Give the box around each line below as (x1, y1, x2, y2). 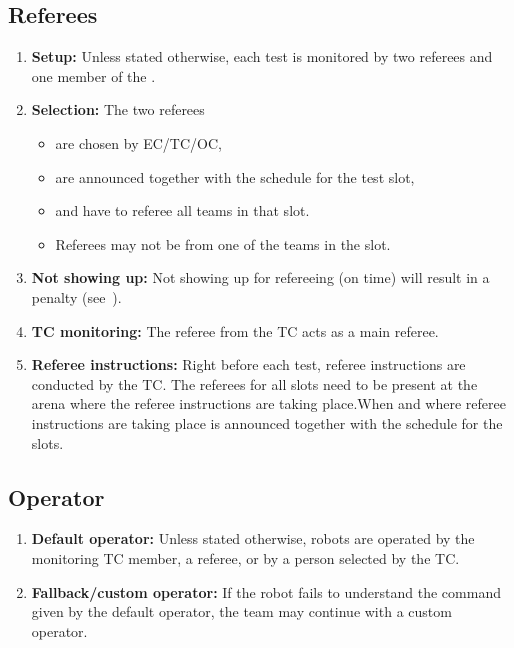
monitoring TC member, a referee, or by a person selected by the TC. (31, 547, 460, 568)
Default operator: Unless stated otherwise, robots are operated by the (31, 528, 475, 549)
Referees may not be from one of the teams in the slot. (55, 233, 391, 254)
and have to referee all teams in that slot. (55, 200, 310, 221)
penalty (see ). (31, 286, 122, 307)
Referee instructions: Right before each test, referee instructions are (31, 354, 466, 375)
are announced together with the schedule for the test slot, (55, 166, 415, 187)
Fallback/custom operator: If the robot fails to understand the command (31, 581, 501, 602)
